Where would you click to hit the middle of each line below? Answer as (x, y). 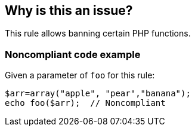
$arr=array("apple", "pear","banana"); (98, 94)
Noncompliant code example (73, 54)
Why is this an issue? (69, 10)
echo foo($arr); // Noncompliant (85, 103)
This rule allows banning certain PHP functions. (98, 33)
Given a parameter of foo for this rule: (80, 75)
